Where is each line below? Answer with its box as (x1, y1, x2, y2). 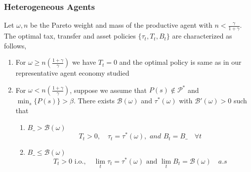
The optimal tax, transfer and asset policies (4, 31, 136, 41)
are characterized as (172, 31, 232, 41)
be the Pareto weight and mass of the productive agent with (30, 20, 212, 30)
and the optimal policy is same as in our (119, 57, 242, 67)
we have (72, 57, 96, 67)
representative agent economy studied (15, 68, 129, 78)
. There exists (73, 95, 115, 106)
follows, (4, 40, 27, 50)
